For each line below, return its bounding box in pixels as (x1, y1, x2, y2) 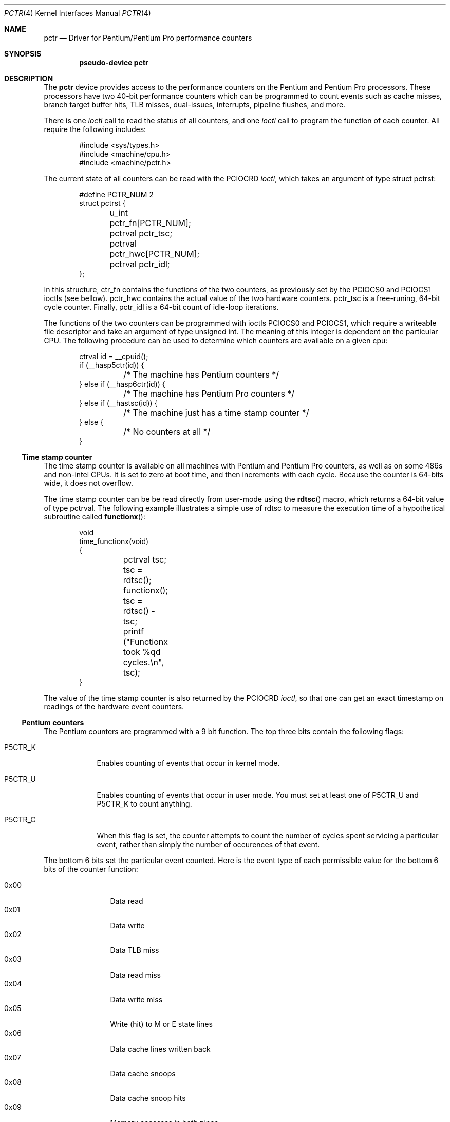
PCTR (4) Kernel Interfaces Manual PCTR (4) (4, 9, 151, 17)
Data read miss (110, 970, 161, 979)
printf (123, 626, 144, 637)
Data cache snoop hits (110, 1094, 186, 1102)
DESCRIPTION (4, 74, 53, 83)
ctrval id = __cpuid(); (79, 352, 148, 361)
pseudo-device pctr (79, 58, 148, 67)
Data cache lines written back (110, 1044, 211, 1053)
